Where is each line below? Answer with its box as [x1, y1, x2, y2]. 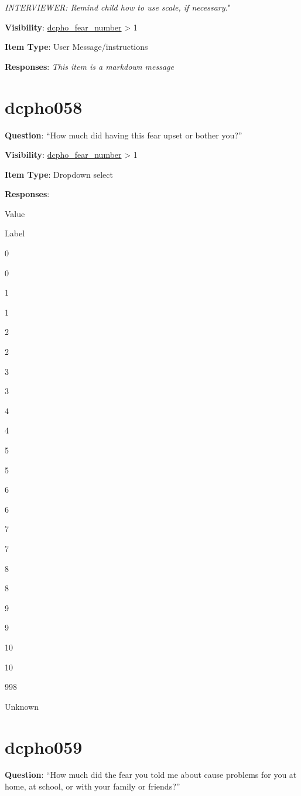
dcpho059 [5, 734, 83, 758]
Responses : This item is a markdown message [5, 60, 174, 72]
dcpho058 [5, 94, 83, 118]
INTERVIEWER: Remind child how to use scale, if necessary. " [5, 1, 231, 13]
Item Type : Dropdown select [5, 168, 113, 180]
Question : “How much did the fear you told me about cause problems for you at [5, 768, 297, 781]
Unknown [5, 700, 39, 712]
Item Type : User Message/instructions [5, 40, 148, 53]
